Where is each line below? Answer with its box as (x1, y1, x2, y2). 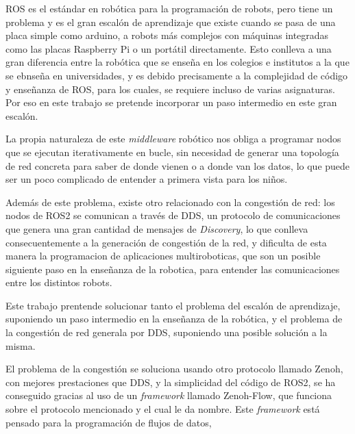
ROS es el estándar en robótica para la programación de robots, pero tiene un (5, 1, 333, 15)
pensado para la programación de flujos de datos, (5, 415, 212, 429)
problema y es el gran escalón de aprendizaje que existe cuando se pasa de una (5, 14, 336, 29)
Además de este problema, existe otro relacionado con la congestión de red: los (5, 194, 335, 209)
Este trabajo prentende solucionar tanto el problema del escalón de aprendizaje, (5, 298, 341, 312)
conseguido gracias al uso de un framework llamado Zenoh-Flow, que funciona (5, 388, 332, 403)
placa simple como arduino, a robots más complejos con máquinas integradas (5, 28, 329, 42)
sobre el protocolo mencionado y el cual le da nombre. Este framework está (5, 402, 320, 416)
